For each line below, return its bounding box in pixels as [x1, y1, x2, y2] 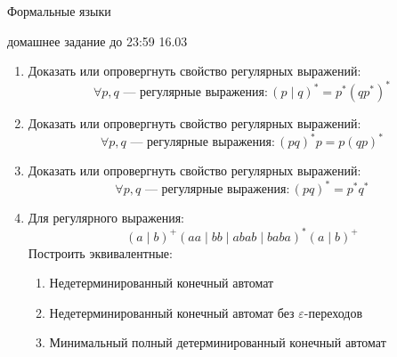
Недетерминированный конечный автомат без [49, 303, 295, 321]
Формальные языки [7, 2, 111, 20]
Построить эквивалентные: [28, 243, 173, 262]
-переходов [304, 303, 363, 321]
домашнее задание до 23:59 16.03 [7, 31, 188, 50]
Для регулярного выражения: [28, 208, 184, 227]
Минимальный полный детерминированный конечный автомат [49, 333, 386, 352]
